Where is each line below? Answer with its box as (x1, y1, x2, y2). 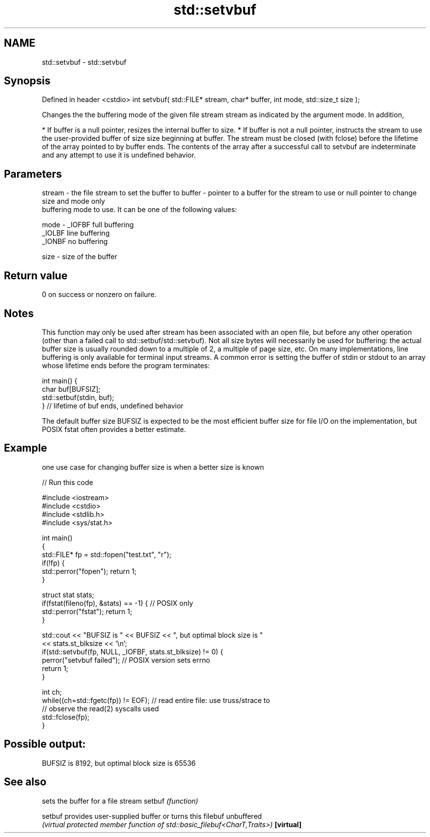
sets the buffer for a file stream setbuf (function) (42, 796, 198, 805)
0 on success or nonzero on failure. (42, 290, 157, 299)
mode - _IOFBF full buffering (42, 220, 134, 229)
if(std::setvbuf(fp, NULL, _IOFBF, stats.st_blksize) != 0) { (42, 647, 223, 656)
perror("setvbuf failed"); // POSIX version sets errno (42, 655, 210, 664)
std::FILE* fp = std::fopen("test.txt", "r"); (42, 550, 172, 559)
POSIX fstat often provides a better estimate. (42, 425, 186, 433)
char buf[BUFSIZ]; (42, 384, 101, 393)
